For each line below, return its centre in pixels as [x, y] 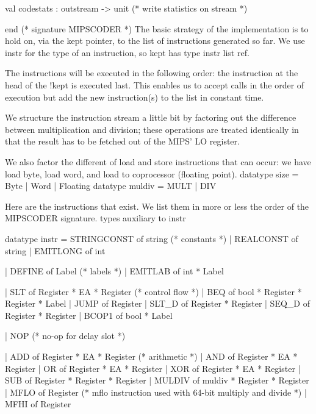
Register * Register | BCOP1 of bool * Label [89, 315]
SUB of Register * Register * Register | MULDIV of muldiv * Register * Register [157, 380]
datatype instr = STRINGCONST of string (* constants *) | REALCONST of [152, 238]
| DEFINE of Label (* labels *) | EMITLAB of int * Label [114, 271]
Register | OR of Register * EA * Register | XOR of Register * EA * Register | [153, 368]
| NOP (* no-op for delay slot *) [65, 336]
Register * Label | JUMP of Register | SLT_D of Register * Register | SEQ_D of [157, 303]
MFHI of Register [38, 404]
